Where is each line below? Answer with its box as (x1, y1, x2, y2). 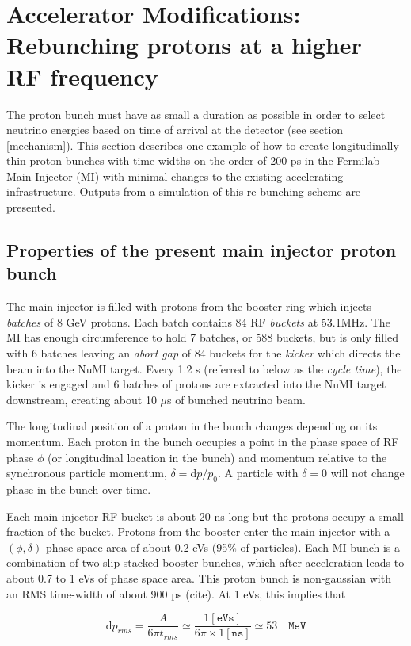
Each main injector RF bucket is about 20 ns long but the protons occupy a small (6, 507, 404, 524)
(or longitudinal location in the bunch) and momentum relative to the (47, 449, 387, 465)
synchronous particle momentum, (6, 464, 167, 481)
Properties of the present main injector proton (6, 238, 397, 262)
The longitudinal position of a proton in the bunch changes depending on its (6, 418, 378, 434)
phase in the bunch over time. (6, 480, 151, 497)
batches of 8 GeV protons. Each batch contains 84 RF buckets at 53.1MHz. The (6, 313, 390, 330)
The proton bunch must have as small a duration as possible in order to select (6, 105, 386, 122)
